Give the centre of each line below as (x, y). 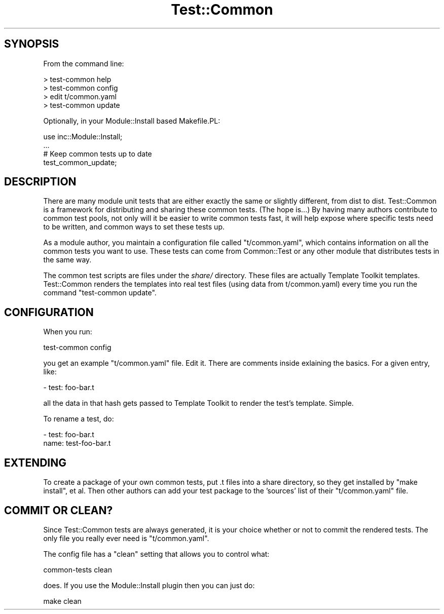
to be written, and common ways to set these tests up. (134, 227)
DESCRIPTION (40, 182)
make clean (62, 601)
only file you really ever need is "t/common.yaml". (126, 538)
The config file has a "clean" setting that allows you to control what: (156, 554)
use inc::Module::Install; (83, 136)
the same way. (67, 260)
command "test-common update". (100, 293)
